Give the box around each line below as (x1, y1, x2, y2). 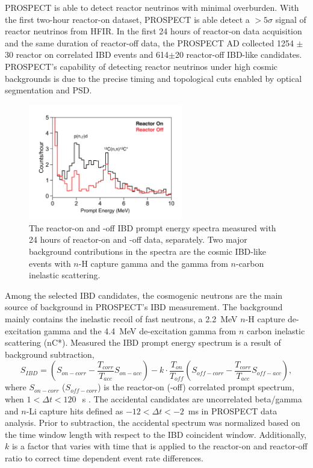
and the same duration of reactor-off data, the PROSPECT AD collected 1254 (5, 36, 294, 49)
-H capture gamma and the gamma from (78, 257, 228, 269)
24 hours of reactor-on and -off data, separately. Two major (29, 233, 247, 246)
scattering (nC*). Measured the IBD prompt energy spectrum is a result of (5, 336, 281, 349)
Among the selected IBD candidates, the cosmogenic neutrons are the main (5, 289, 283, 301)
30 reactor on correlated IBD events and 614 (5, 48, 169, 61)
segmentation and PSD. (5, 84, 92, 96)
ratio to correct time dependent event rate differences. (5, 451, 204, 464)
